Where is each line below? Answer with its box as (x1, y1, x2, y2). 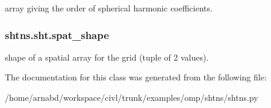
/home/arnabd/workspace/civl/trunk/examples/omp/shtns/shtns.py (5, 91, 258, 103)
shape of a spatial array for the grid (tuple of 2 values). (5, 50, 209, 63)
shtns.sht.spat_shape (5, 27, 109, 42)
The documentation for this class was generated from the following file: (5, 71, 267, 83)
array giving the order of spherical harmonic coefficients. (5, 2, 213, 14)
